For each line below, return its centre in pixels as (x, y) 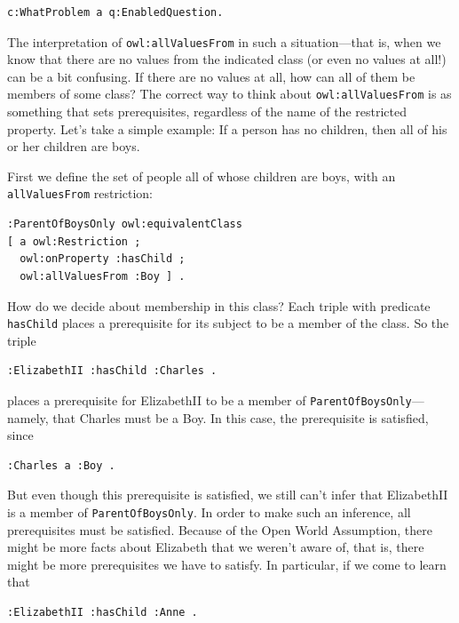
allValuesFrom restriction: (80, 193)
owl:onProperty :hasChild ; (103, 259)
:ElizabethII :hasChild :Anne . (103, 612)
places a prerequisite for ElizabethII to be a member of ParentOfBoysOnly (210, 399)
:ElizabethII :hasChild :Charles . (112, 371)
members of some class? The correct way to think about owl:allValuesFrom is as (229, 94)
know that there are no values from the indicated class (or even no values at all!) (227, 59)
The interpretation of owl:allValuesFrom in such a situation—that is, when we (224, 41)
